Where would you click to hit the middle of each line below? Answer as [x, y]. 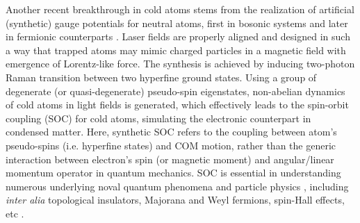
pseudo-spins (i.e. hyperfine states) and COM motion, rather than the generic [171, 145]
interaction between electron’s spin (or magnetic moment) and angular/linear [170, 159]
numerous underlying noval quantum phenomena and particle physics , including [177, 186]
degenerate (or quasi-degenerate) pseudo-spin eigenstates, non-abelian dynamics [175, 91]
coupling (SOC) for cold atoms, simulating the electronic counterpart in [158, 118]
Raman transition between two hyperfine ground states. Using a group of [161, 77]
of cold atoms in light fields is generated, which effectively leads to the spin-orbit [177, 105]
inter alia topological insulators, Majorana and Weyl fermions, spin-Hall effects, [175, 200]
